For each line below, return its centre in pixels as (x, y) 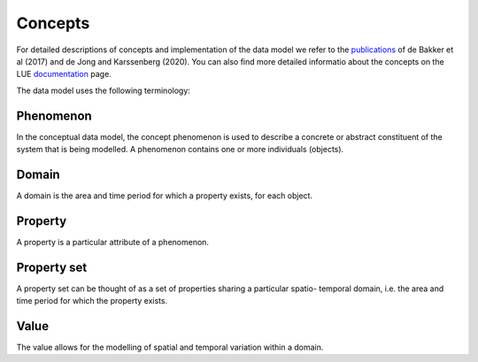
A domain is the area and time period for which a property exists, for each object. (165, 196)
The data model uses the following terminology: (103, 90)
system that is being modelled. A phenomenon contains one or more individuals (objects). (180, 150)
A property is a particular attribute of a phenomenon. (113, 242)
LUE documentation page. (64, 74)
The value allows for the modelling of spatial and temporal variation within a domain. (170, 347)
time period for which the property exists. (92, 301)
